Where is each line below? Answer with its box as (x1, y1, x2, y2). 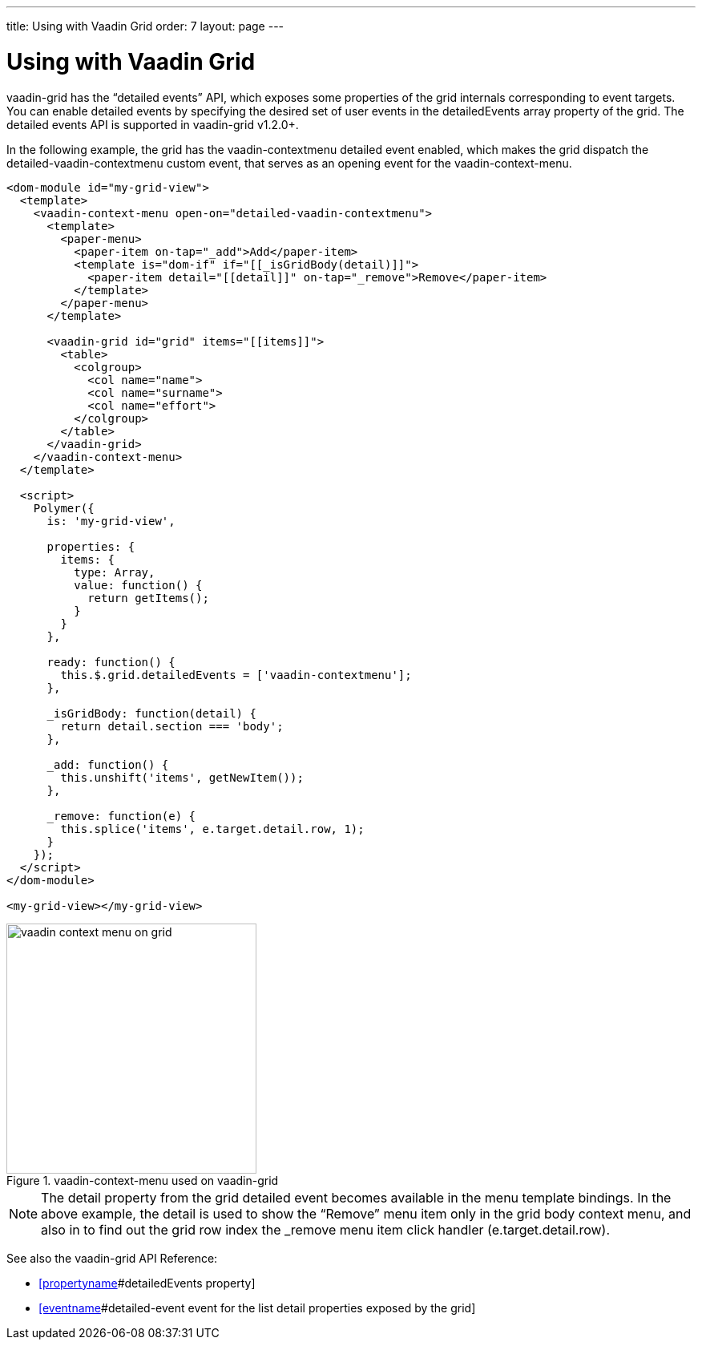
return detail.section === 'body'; (60, 719, 284, 733)
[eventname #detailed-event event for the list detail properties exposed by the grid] (38, 1300, 476, 1315)
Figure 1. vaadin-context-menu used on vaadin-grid (6, 1173, 279, 1187)
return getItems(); (87, 591, 209, 604)
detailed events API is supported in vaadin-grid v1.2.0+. (6, 117, 299, 131)
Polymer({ (33, 501, 95, 515)
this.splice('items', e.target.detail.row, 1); (60, 822, 365, 835)
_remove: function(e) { (46, 809, 196, 823)
